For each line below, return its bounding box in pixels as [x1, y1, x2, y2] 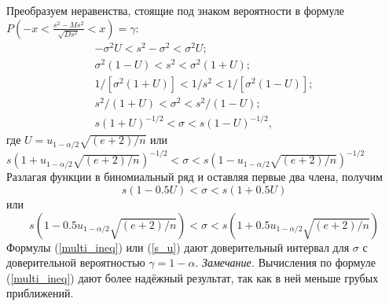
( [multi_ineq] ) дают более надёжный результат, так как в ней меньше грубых [6, 269, 379, 286]
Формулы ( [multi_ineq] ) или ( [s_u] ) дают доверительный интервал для [6, 238, 350, 255]
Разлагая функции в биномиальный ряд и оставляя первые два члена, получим [6, 168, 383, 185]
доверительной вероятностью [6, 254, 145, 271]
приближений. [6, 285, 74, 301]
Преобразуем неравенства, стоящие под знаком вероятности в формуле [6, 2, 344, 18]
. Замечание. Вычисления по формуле [195, 254, 376, 271]
